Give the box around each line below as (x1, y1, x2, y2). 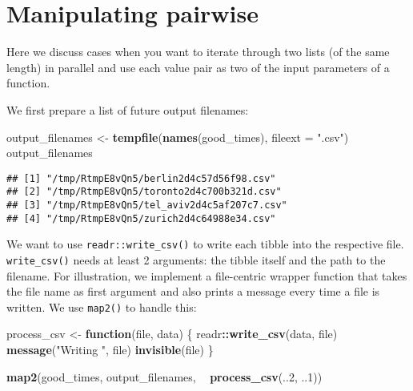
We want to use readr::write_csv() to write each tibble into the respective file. (6, 236, 404, 252)
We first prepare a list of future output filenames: (6, 101, 249, 118)
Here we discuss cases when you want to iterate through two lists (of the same (6, 43, 390, 60)
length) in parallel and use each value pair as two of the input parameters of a (6, 58, 390, 75)
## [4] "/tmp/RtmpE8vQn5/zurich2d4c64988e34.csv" (6, 212, 276, 224)
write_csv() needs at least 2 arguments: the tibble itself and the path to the (6, 251, 386, 268)
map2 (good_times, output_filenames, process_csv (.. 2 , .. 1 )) (6, 368, 323, 385)
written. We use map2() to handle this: (6, 298, 197, 315)
